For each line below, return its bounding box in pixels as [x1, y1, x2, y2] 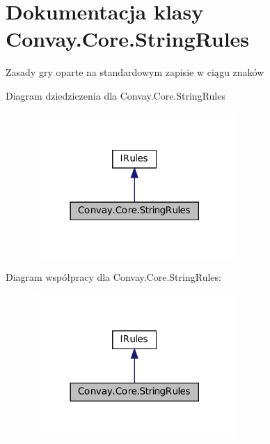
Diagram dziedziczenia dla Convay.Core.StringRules [6, 88, 225, 102]
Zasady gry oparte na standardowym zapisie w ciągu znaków [6, 65, 264, 79]
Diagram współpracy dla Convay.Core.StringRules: [6, 269, 221, 284]
